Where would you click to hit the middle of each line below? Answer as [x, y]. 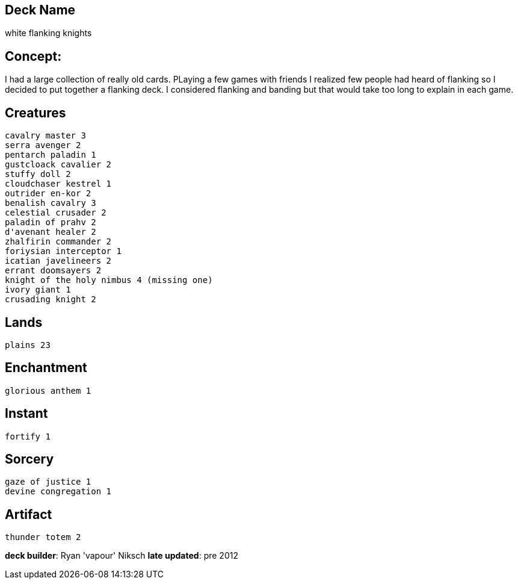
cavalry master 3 [45, 136]
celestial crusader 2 [56, 213]
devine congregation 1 [58, 492]
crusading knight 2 [51, 300]
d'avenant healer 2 [51, 232]
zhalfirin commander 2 [58, 242]
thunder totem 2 [43, 537]
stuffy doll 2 [38, 174]
